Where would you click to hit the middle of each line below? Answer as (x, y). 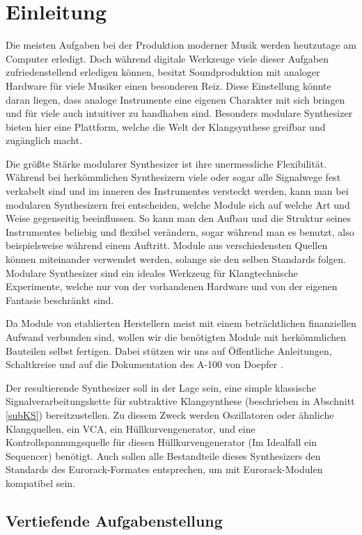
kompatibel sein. (41, 482)
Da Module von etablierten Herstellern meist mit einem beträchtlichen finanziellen (181, 323)
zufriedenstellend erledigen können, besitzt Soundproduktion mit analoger (163, 72)
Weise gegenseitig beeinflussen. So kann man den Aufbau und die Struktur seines (179, 218)
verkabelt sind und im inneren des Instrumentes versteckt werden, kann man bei (177, 191)
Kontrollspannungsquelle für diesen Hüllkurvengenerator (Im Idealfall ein (161, 442)
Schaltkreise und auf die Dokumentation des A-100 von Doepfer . (144, 364)
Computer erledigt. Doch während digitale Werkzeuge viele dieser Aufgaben (167, 58)
